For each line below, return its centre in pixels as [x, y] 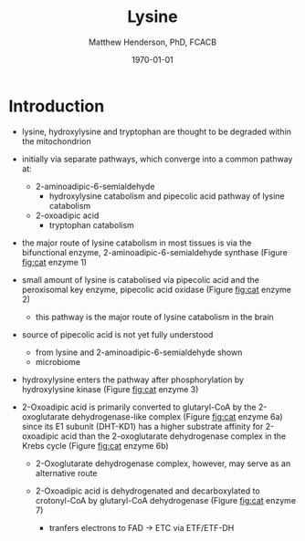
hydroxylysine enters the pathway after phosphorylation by [132, 380]
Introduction [57, 106]
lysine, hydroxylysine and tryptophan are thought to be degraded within [157, 131]
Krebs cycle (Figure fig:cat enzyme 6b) [95, 445]
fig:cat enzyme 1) [54, 262]
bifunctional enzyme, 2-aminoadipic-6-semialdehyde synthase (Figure [155, 252]
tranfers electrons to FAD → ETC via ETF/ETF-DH [142, 527]
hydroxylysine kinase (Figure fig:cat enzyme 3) [110, 389]
